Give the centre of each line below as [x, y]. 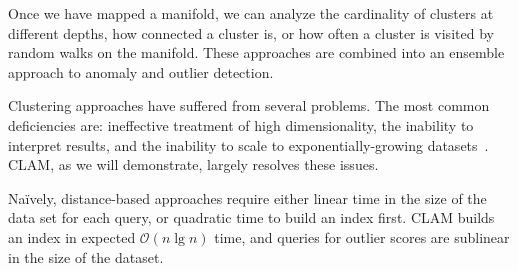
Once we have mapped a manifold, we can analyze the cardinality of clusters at [251, 13]
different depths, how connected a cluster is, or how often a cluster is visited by [251, 32]
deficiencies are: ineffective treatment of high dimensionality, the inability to [241, 124]
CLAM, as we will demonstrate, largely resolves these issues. [193, 164]
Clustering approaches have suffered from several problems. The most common [249, 105]
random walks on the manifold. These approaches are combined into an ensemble [256, 52]
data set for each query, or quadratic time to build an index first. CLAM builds [251, 217]
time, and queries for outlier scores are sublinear [362, 236]
